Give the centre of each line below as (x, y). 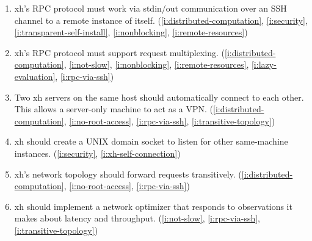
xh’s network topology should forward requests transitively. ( (128, 174)
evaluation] (35, 76)
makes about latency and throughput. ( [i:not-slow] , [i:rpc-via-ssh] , (137, 218)
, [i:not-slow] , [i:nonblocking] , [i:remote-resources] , (156, 64)
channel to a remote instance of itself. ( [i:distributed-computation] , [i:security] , (161, 20)
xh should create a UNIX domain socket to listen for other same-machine (151, 141)
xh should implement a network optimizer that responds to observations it (153, 206)
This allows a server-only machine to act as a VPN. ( (114, 109)
